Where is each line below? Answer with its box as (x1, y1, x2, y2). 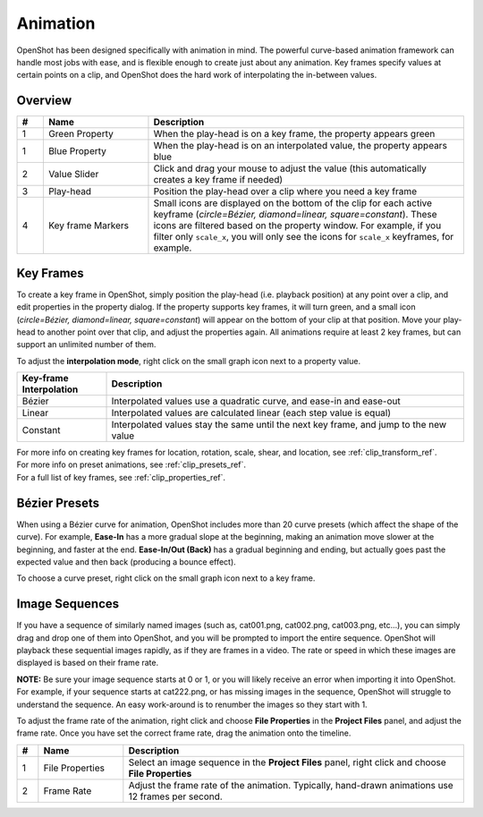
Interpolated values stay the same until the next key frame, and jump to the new (111, 419, 447, 431)
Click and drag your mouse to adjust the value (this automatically (153, 162, 427, 174)
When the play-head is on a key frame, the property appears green (153, 128, 436, 140)
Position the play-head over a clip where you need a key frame (153, 185, 418, 198)
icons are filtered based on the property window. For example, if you (153, 219, 442, 232)
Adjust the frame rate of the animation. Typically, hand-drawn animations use (128, 779, 453, 791)
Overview (16, 93, 72, 108)
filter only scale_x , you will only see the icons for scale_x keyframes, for (153, 231, 454, 243)
